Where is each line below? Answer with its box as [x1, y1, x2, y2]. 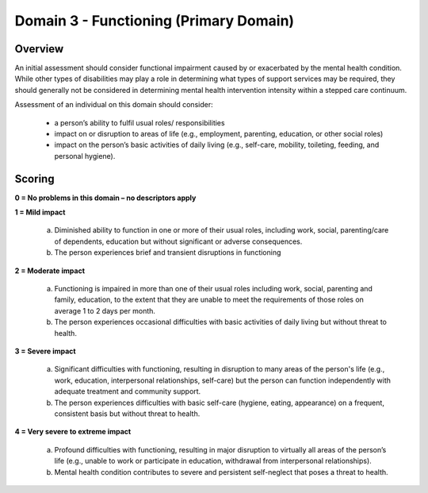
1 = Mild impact [14, 207, 66, 218]
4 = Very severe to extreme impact [14, 427, 132, 437]
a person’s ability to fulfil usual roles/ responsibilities [54, 117, 225, 127]
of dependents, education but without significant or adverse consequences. [54, 237, 303, 246]
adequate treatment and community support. [54, 387, 201, 396]
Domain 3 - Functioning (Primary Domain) [14, 12, 295, 29]
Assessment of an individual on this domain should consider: [14, 100, 213, 110]
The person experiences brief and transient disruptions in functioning [54, 248, 281, 257]
